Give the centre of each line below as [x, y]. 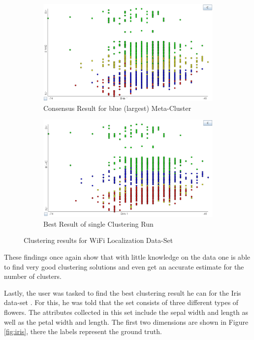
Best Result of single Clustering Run [98, 223]
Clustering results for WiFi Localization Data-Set [98, 240]
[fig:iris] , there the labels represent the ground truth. [83, 331]
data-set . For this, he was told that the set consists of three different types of [121, 302]
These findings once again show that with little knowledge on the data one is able [127, 257]
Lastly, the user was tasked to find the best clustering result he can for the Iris [123, 292]
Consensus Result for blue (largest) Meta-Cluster [117, 108]
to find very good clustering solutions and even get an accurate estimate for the [124, 266]
